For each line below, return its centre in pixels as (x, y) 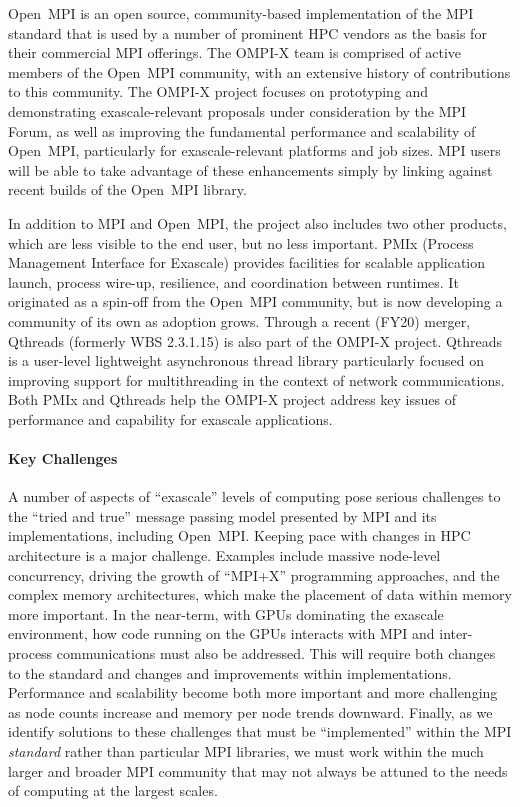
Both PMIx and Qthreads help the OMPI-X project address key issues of (232, 399)
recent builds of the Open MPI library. (127, 189)
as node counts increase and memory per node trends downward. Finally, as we (250, 711)
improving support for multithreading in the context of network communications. (256, 379)
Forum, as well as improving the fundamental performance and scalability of (242, 130)
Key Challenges (63, 458)
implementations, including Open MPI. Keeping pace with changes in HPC (239, 535)
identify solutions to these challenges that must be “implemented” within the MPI (260, 731)
